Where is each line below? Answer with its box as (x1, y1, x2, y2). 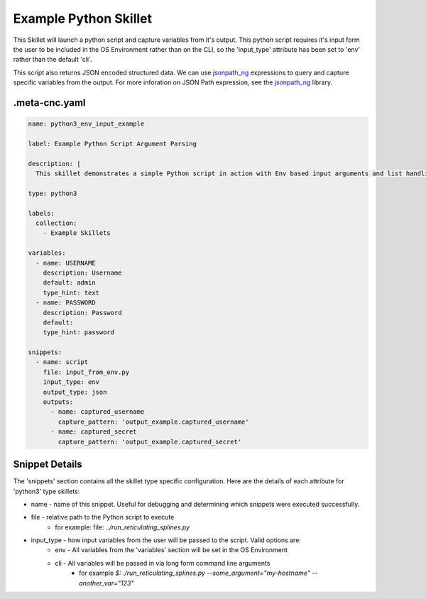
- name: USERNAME (35, 259, 96, 267)
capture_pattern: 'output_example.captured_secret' (58, 437, 242, 446)
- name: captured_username (50, 408, 145, 416)
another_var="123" (79, 578, 134, 587)
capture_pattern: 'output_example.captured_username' (58, 417, 249, 426)
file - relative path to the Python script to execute (31, 513, 175, 522)
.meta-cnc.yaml (13, 97, 86, 109)
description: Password (43, 309, 122, 317)
